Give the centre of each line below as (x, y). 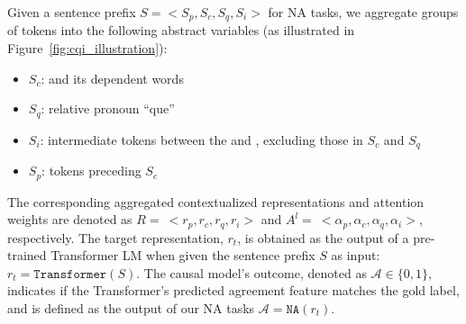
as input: (356, 255)
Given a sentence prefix (72, 12)
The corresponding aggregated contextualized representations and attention (216, 201)
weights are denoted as (70, 219)
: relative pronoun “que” (108, 108)
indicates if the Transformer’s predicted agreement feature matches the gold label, (233, 290)
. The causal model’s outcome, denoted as (251, 272)
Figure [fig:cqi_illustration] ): (87, 48)
